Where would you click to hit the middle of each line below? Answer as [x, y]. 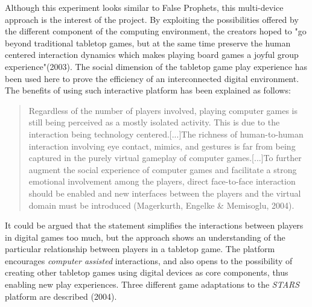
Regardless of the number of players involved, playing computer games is [163, 110]
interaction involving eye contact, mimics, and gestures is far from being [162, 146]
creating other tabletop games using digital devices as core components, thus [147, 272]
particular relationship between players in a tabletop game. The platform [140, 249]
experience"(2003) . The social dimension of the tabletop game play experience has [156, 66]
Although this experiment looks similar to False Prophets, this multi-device [144, 7]
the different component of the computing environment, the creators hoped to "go [156, 31]
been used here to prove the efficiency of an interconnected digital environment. [152, 78]
